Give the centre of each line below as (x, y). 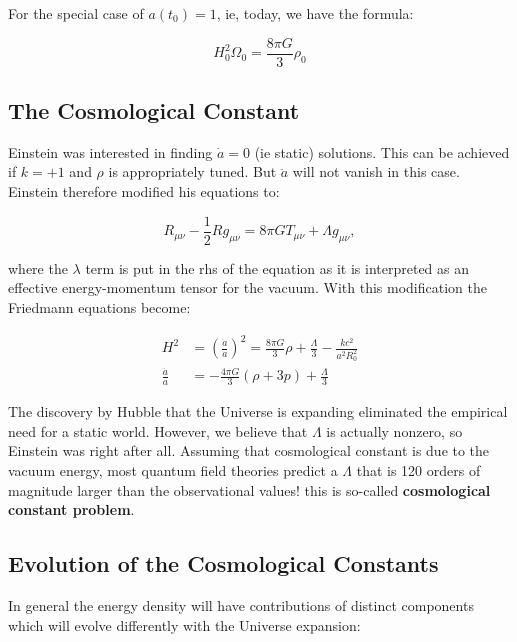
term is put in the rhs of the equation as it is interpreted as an (277, 267)
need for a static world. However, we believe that (158, 430)
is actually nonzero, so (394, 430)
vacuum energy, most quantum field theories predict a (173, 470)
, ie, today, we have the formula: (315, 13)
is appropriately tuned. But (192, 171)
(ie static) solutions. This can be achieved (382, 151)
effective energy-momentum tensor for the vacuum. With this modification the (247, 287)
